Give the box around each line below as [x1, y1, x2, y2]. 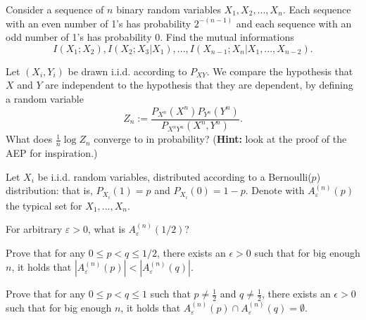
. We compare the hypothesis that [206, 63, 353, 78]
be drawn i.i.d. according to [68, 63, 187, 78]
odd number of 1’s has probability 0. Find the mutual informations [6, 30, 294, 44]
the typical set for [6, 198, 82, 212]
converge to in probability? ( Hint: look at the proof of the [94, 132, 347, 146]
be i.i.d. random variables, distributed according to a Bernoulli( [37, 169, 312, 184]
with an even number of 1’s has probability [6, 15, 191, 30]
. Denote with [245, 183, 305, 198]
